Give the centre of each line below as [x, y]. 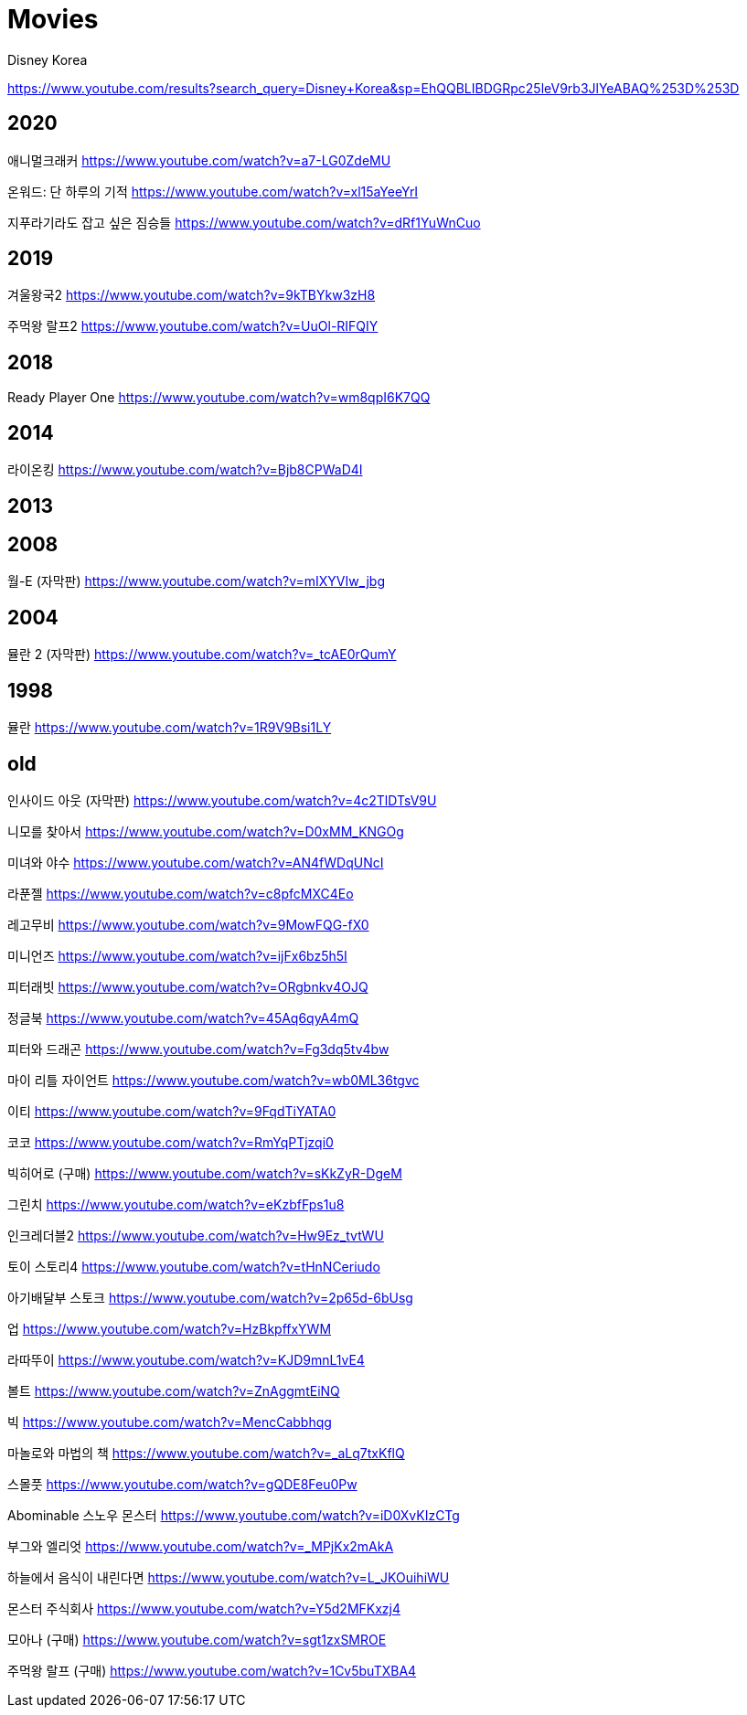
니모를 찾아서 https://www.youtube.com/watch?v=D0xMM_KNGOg [206, 831]
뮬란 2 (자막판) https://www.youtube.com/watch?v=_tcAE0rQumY [202, 655]
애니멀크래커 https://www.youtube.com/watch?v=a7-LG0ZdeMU [199, 160]
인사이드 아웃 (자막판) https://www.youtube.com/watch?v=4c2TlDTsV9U [222, 800]
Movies [53, 19]
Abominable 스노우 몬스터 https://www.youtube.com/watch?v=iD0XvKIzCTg [234, 1515]
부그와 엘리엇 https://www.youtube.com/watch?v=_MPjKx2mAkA [201, 1546]
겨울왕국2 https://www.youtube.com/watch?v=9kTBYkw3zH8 [192, 295]
